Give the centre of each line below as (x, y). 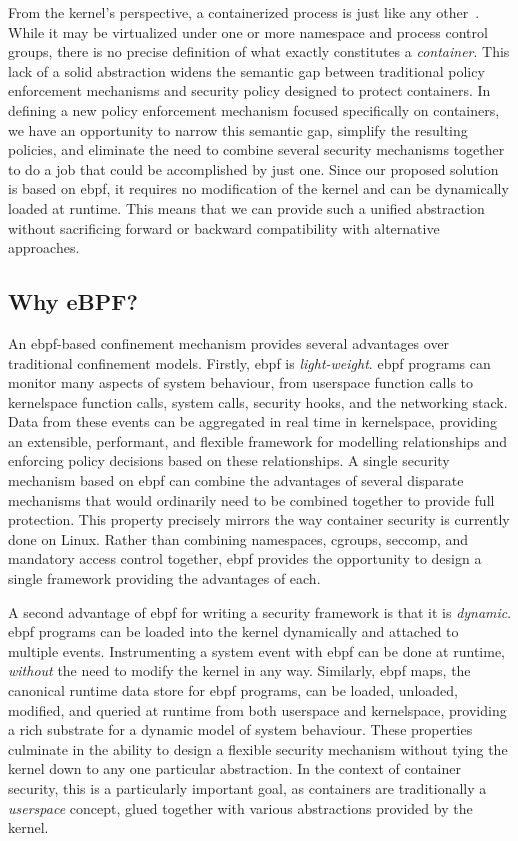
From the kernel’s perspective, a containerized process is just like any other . (244, 12)
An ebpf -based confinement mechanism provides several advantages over (229, 342)
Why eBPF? (73, 301)
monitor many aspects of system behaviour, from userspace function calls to (241, 382)
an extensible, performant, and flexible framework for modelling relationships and (258, 440)
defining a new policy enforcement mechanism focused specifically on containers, (254, 109)
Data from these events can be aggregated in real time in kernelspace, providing (253, 421)
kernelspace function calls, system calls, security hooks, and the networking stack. (258, 401)
